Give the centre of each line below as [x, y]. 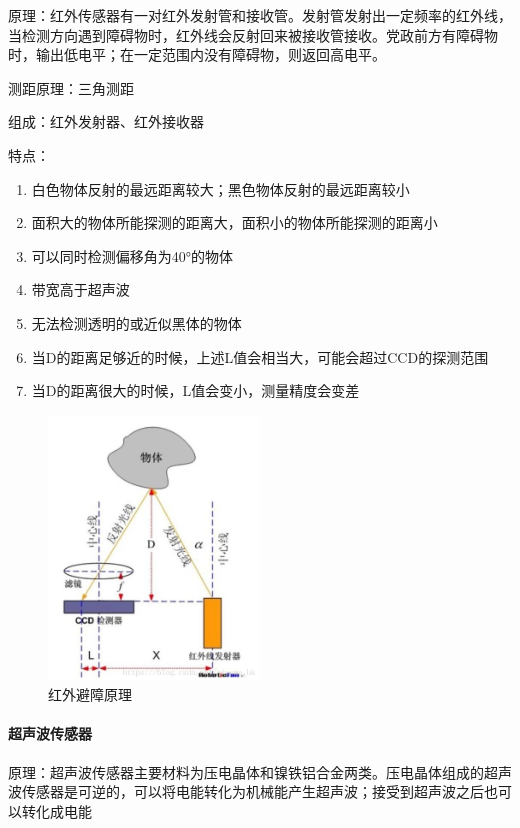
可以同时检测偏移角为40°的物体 [132, 255]
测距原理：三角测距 [71, 87]
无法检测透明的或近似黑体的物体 [136, 322]
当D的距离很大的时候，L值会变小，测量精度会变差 [195, 390]
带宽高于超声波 [80, 289]
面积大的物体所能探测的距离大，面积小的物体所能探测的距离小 [234, 222]
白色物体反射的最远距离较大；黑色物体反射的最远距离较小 [220, 188]
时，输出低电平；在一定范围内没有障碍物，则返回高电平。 [197, 54]
